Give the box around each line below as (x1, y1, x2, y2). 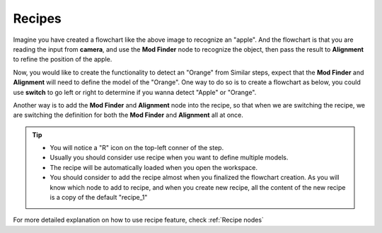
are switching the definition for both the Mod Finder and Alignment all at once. (13, 110, 244, 120)
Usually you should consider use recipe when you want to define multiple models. (50, 153, 289, 162)
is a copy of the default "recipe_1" (50, 193, 148, 202)
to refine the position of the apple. (13, 55, 112, 64)
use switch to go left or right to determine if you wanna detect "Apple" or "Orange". (13, 88, 257, 96)
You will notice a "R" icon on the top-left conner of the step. (50, 144, 224, 152)
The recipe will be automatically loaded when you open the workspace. (50, 163, 258, 171)
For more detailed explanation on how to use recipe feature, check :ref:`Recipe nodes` (13, 216, 265, 225)
